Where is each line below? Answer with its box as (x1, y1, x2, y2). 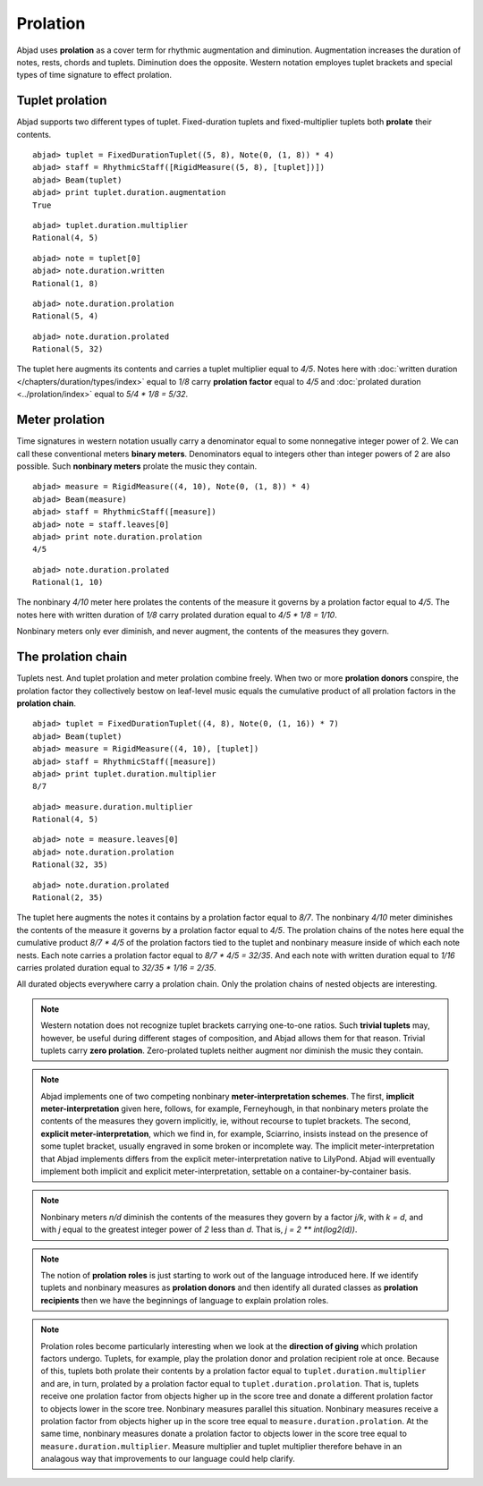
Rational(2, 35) (32, 893, 104, 903)
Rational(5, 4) (32, 311, 99, 321)
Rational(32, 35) (32, 860, 108, 870)
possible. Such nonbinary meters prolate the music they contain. (16, 461, 258, 471)
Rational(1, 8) (32, 278, 99, 288)
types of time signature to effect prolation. (16, 70, 173, 81)
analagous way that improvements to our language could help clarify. (40, 1454, 295, 1465)
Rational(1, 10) (32, 577, 104, 588)
